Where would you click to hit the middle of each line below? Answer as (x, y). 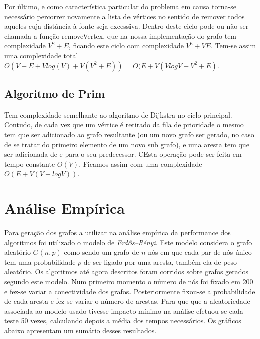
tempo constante (30, 163)
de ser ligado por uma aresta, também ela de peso (160, 261)
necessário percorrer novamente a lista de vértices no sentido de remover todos (124, 16)
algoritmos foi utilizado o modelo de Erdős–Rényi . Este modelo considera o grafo (128, 242)
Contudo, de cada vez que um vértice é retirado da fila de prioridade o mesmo (124, 124)
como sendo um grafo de (101, 252)
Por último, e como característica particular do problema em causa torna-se (120, 6)
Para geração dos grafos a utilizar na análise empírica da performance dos (117, 232)
